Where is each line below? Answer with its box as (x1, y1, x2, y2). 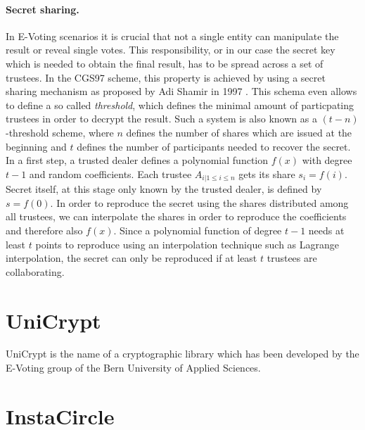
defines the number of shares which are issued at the (126, 125, 352, 139)
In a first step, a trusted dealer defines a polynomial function (6, 153, 269, 167)
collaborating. (6, 264, 65, 279)
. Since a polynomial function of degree (113, 222, 282, 237)
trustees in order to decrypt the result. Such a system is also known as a (6, 111, 317, 126)
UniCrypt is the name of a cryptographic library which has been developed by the (6, 346, 359, 361)
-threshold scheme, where (6, 125, 114, 139)
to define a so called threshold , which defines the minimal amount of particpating (6, 97, 354, 112)
